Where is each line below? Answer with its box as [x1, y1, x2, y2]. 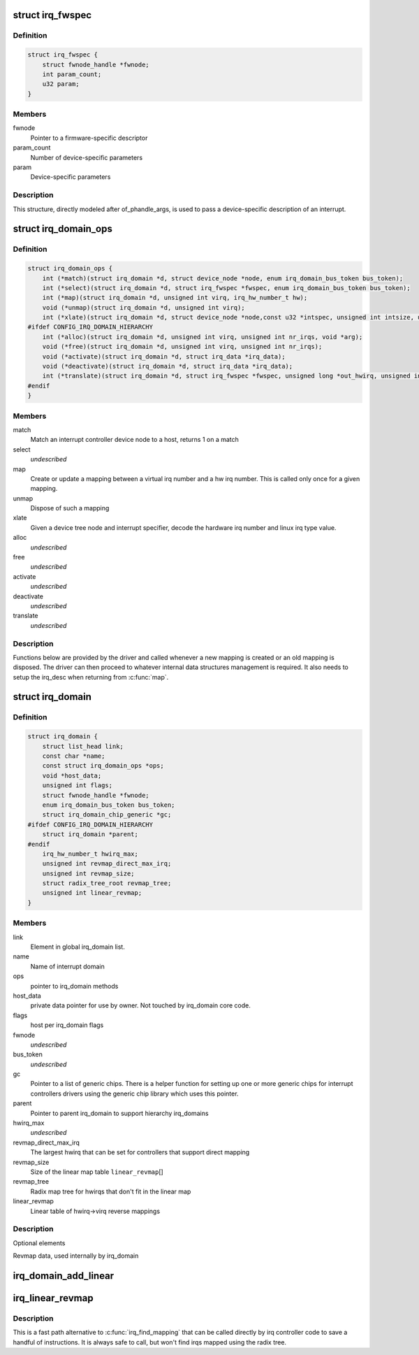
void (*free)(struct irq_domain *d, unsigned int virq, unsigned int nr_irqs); [42, 343, 323, 351]
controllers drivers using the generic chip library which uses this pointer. [30, 1089, 239, 1098]
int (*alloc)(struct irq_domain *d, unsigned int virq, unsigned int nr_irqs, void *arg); [42, 333, 363, 340]
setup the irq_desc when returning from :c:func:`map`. [13, 673, 169, 681]
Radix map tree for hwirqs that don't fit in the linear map [30, 1187, 191, 1196]
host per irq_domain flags [30, 1021, 104, 1029]
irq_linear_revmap [13, 1292, 94, 1304]
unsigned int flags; [42, 782, 113, 789]
